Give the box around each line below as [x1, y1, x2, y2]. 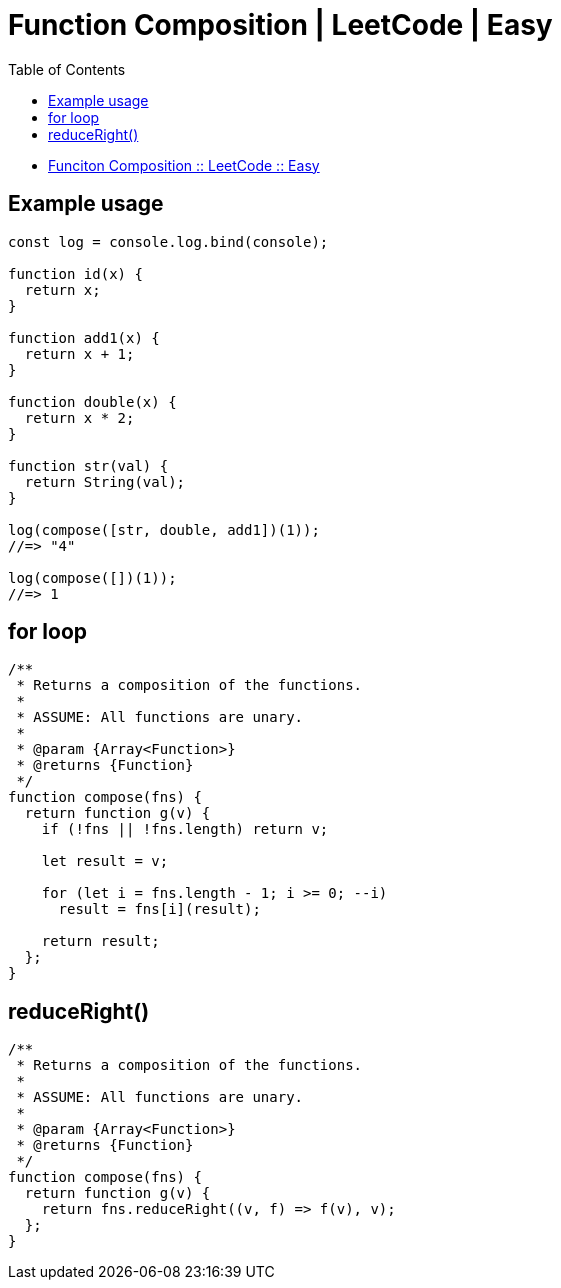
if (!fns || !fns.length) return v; [41, 821, 329, 838]
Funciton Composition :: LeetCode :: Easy [48, 156, 320, 174]
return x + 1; [24, 345, 135, 362]
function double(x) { [8, 393, 177, 410]
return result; [41, 933, 160, 950]
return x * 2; [24, 409, 135, 426]
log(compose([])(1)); [8, 569, 177, 586]
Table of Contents [8, 60, 126, 78]
